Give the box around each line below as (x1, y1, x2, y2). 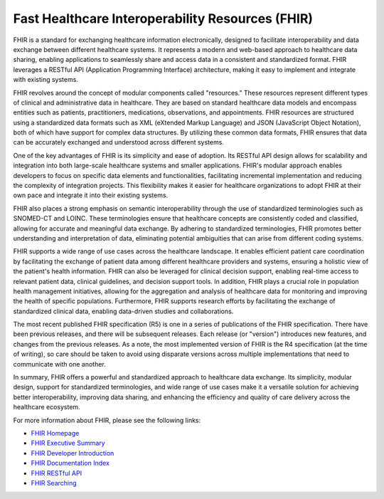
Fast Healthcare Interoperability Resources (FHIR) (13, 11, 313, 26)
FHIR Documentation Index (31, 459, 110, 468)
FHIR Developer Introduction (31, 448, 114, 457)
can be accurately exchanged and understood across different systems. (13, 138, 224, 147)
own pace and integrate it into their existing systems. (13, 191, 169, 199)
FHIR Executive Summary (31, 438, 106, 448)
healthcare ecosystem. (13, 403, 81, 411)
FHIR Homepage (31, 429, 80, 437)
